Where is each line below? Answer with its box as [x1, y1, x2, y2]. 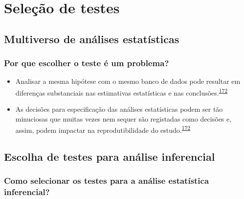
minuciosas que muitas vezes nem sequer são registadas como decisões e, [15, 113, 232, 124]
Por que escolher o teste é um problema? [4, 57, 169, 69]
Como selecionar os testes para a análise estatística [4, 174, 209, 187]
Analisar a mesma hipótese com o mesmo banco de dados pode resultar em [15, 76, 241, 86]
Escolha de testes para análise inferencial [4, 149, 215, 164]
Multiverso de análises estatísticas [4, 31, 179, 46]
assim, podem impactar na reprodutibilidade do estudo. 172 [15, 124, 191, 135]
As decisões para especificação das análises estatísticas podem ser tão [15, 104, 223, 114]
